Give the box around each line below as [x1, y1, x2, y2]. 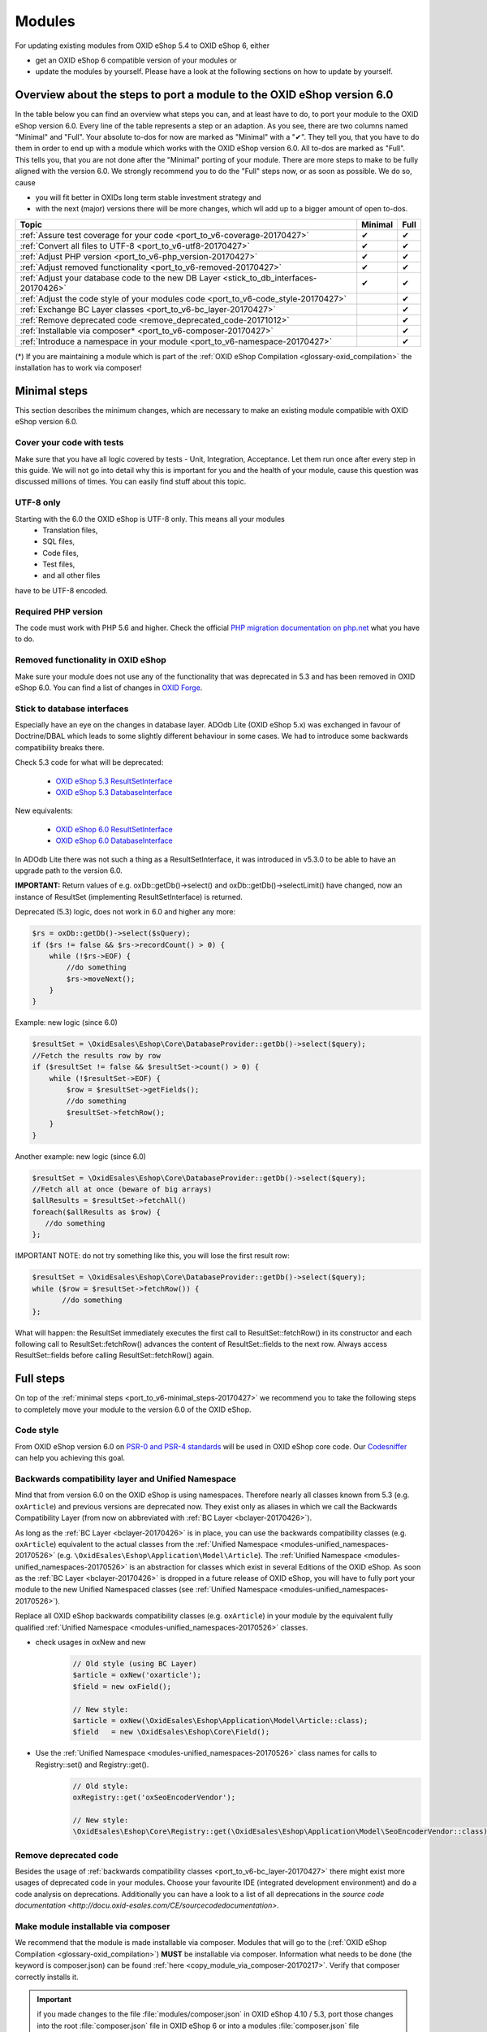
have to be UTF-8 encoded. [15, 585, 108, 595]
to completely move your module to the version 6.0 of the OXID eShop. [15, 1405, 252, 1414]
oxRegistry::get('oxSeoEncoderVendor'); [72, 1793, 235, 1802]
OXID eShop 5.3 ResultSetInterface [55, 776, 173, 786]
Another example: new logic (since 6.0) [15, 1151, 146, 1161]
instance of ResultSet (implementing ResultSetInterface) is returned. [15, 892, 243, 901]
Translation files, [42, 525, 98, 535]
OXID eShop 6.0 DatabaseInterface [55, 836, 174, 845]
